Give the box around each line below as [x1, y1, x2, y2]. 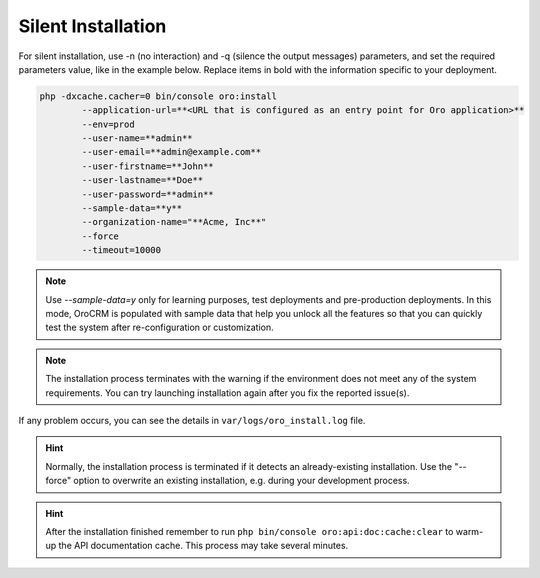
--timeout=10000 [81, 245, 162, 256]
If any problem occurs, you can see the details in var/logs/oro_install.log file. [18, 414, 366, 426]
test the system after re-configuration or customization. [45, 321, 274, 334]
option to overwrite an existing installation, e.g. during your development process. [73, 475, 410, 487]
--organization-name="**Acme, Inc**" [81, 216, 267, 228]
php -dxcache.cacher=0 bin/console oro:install [39, 90, 277, 102]
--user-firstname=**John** [81, 160, 214, 172]
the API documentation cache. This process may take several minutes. [58, 540, 349, 552]
